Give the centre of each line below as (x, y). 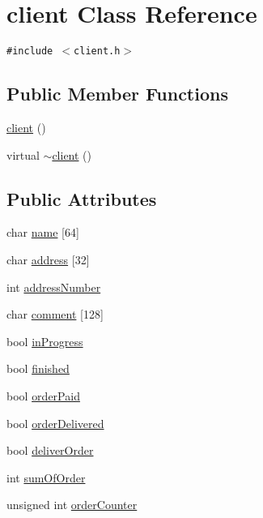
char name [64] (43, 232)
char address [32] (48, 259)
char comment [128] (55, 314)
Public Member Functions (117, 94)
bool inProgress (45, 341)
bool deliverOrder (50, 450)
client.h (97, 51)
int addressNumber (54, 287)
